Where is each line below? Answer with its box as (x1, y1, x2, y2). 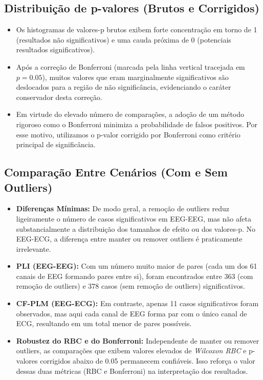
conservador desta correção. (16, 91, 102, 102)
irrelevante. (16, 243, 51, 254)
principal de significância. (16, 139, 96, 150)
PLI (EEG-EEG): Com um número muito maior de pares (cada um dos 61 (16, 261, 257, 271)
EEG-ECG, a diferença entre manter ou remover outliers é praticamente (16, 233, 243, 244)
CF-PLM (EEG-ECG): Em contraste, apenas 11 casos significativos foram (16, 298, 259, 309)
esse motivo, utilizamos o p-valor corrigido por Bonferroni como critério (16, 129, 240, 139)
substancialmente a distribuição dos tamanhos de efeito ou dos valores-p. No (16, 223, 256, 234)
